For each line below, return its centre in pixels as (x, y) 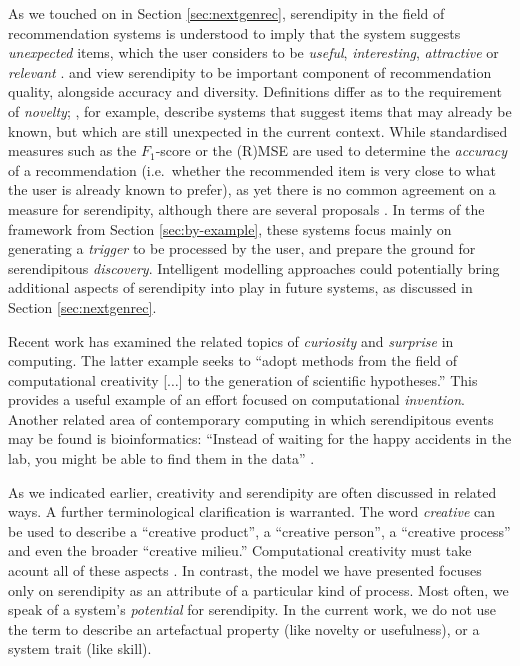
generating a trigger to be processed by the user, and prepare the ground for (242, 248)
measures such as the (72, 150)
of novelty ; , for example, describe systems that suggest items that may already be (260, 110)
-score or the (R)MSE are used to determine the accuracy (331, 150)
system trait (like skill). (80, 648)
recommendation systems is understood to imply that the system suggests (234, 32)
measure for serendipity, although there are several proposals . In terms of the (246, 208)
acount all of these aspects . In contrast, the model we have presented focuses (245, 570)
